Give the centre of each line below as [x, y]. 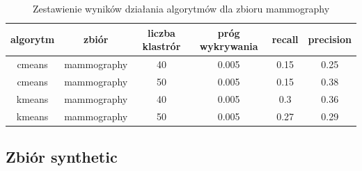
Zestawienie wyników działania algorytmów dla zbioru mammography [181, 8]
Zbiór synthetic [62, 157]
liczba [161, 32]
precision [330, 39]
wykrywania [229, 46]
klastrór [162, 46]
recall [285, 39]
